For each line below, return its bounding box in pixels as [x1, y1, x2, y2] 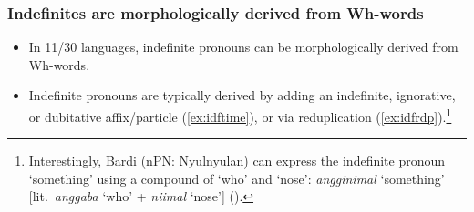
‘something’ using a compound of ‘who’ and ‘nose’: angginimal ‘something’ [28, 168, 445, 187]
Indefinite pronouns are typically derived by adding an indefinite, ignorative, [28, 86, 456, 105]
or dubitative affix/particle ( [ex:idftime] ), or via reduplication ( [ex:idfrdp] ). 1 [28, 105, 452, 126]
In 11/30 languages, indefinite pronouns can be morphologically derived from [28, 37, 459, 56]
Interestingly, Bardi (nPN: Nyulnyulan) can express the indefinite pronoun [28, 151, 446, 170]
